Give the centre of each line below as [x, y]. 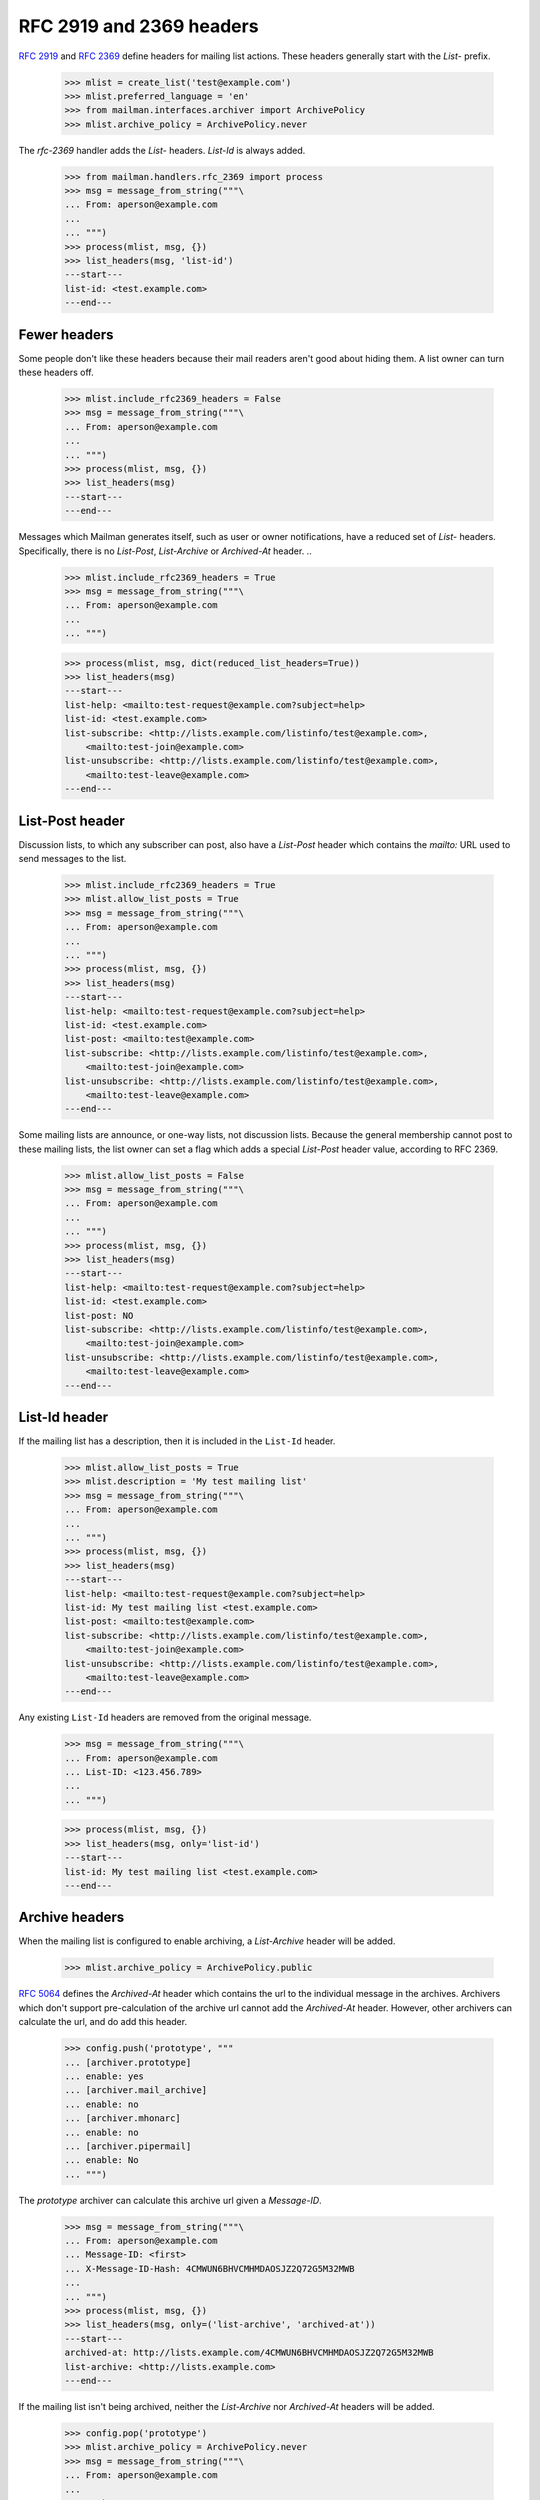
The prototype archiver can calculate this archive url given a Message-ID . [170, 2200]
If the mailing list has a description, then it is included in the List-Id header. [177, 1441]
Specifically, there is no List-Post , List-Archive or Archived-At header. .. [165, 551]
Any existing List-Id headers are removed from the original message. [165, 1717]
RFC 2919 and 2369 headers [138, 26]
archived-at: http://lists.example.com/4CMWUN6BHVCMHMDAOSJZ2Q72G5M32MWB [249, 2353]
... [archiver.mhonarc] [123, 2118]
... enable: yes [104, 2076]
